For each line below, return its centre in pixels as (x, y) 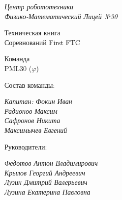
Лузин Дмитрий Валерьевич (46, 182)
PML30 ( (18, 68)
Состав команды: (30, 85)
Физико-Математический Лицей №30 (61, 16)
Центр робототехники (39, 6)
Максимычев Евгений (36, 130)
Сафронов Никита (32, 120)
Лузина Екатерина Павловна (47, 191)
